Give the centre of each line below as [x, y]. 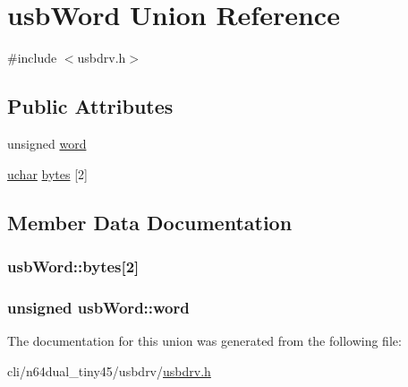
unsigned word [47, 143]
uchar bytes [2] [47, 173]
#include [32, 58]
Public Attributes [90, 106]
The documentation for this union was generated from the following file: [204, 340]
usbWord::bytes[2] [73, 266]
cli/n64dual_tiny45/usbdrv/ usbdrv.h [109, 370]
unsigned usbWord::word [98, 307]
